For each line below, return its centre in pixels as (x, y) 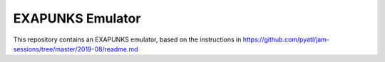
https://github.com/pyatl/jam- (286, 39)
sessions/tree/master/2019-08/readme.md (76, 49)
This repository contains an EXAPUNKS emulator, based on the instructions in (127, 39)
